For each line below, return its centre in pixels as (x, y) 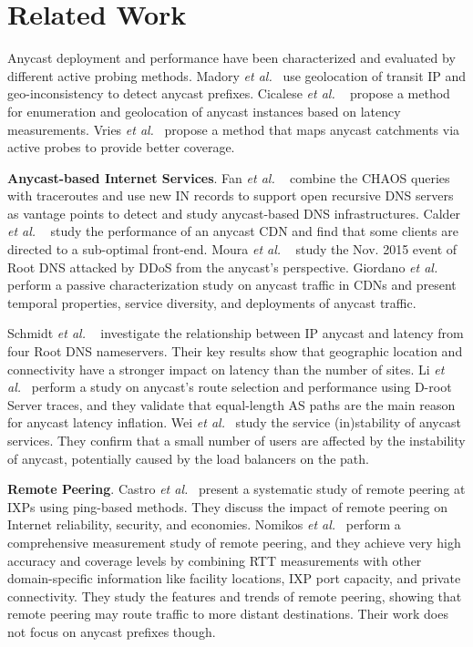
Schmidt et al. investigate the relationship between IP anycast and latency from (236, 333)
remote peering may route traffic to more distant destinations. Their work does (228, 614)
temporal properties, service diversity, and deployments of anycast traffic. (212, 302)
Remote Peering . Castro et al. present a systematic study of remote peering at (236, 489)
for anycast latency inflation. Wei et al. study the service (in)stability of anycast (234, 422)
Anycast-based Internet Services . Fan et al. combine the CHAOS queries (229, 177)
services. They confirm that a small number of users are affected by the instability (236, 440)
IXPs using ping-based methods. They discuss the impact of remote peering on (228, 506)
